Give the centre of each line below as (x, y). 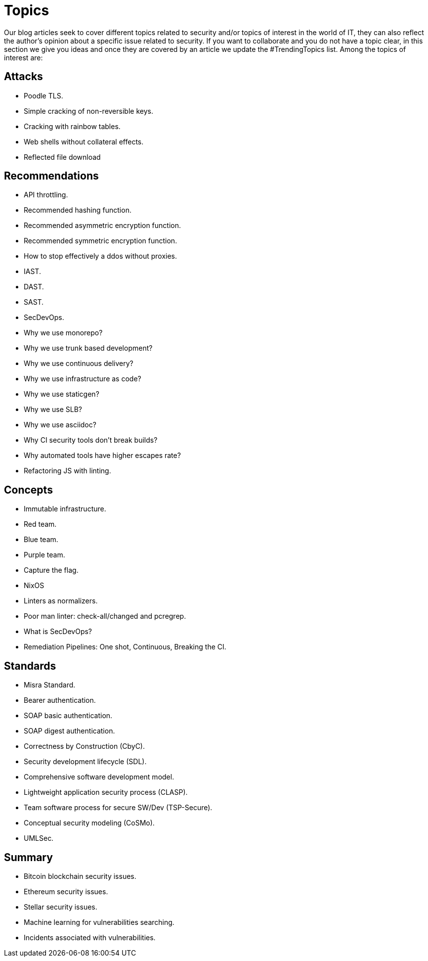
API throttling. (46, 195)
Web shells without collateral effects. (84, 141)
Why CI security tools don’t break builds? (91, 440)
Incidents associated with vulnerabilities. (90, 937)
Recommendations (51, 176)
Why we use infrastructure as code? (83, 379)
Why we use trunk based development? (88, 348)
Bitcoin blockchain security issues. (80, 876)
